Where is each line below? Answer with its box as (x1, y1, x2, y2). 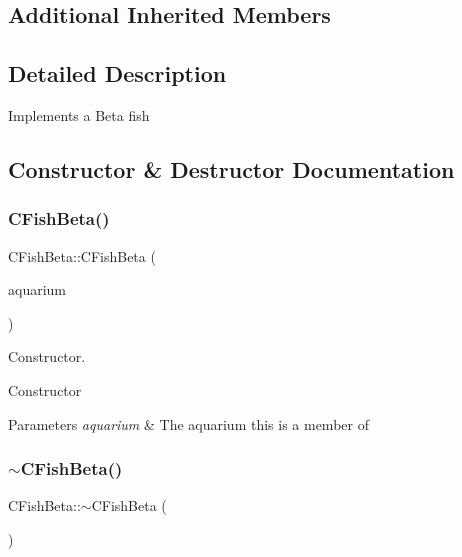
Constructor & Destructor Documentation (8, 153, 455, 184)
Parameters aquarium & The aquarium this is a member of (8, 413, 369, 434)
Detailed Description (8, 58, 227, 89)
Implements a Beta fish (8, 104, 150, 125)
